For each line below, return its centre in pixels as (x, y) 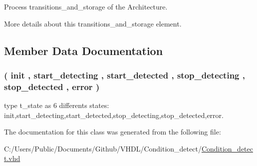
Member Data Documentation (84, 50)
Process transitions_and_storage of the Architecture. (86, 6)
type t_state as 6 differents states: (57, 105)
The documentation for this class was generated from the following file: (113, 132)
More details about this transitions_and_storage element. (93, 23)
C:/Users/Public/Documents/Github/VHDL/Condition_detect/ (103, 148)
